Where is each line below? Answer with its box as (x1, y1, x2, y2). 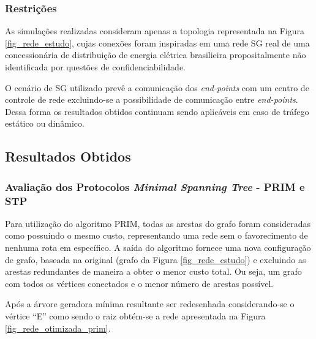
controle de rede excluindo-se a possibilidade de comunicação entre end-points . (5, 93, 298, 106)
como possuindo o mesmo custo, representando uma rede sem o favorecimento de (5, 229, 308, 242)
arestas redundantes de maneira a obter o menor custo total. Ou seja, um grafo (5, 265, 302, 278)
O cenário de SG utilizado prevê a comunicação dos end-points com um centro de (5, 81, 309, 94)
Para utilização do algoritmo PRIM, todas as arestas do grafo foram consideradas (5, 217, 311, 229)
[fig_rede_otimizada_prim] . (5, 321, 111, 334)
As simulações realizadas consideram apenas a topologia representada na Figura (5, 24, 304, 37)
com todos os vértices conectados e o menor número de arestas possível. (5, 277, 274, 289)
